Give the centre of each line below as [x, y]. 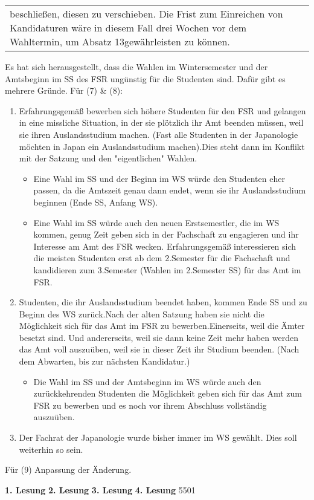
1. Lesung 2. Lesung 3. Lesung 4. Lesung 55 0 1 [100, 489]
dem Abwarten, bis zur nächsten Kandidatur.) [104, 361]
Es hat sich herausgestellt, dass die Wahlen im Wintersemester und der [136, 67]
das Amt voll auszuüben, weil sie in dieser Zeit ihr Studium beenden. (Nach [159, 349]
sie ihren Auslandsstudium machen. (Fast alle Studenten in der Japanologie [159, 134]
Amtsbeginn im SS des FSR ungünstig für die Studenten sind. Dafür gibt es [145, 78]
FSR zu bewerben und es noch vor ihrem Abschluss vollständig [150, 405]
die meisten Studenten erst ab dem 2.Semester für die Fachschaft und [162, 258]
